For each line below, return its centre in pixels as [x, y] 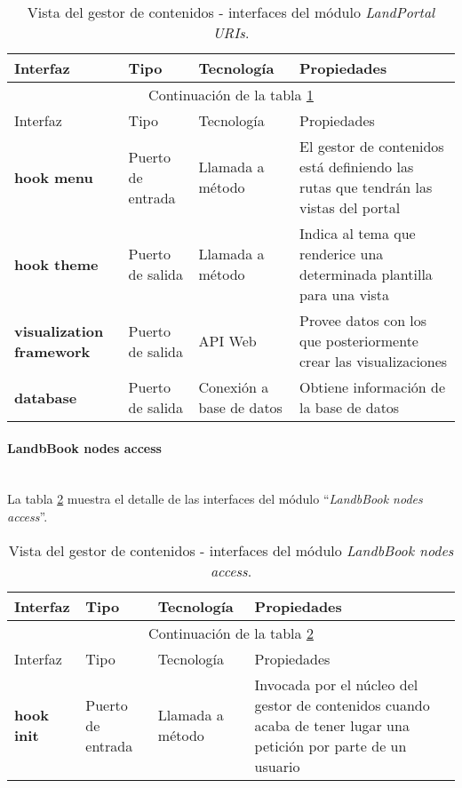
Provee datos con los [363, 320]
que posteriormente [359, 341]
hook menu [54, 177]
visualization [59, 330]
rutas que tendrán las [366, 187]
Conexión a [234, 387]
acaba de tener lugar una [332, 725]
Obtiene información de [373, 387]
